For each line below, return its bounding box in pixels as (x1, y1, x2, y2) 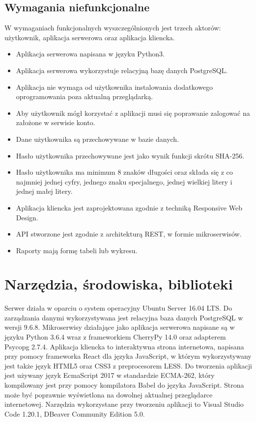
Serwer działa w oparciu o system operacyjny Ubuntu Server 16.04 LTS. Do (4, 303, 232, 313)
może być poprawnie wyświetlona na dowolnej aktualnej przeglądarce (4, 389, 213, 399)
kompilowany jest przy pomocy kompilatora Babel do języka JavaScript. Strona (4, 380, 244, 390)
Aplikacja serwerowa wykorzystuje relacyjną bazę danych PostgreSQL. (16, 65, 228, 75)
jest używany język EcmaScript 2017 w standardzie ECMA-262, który (4, 370, 215, 380)
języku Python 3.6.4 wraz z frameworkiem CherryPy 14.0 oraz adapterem (4, 332, 226, 342)
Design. (16, 212, 38, 222)
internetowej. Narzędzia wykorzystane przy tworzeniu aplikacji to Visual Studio (4, 399, 244, 409)
